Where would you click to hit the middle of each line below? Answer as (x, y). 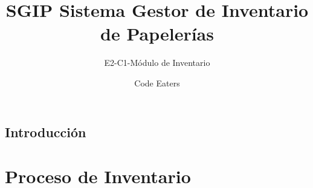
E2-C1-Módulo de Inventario (157, 63)
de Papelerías (157, 34)
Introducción (46, 131)
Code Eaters (157, 83)
